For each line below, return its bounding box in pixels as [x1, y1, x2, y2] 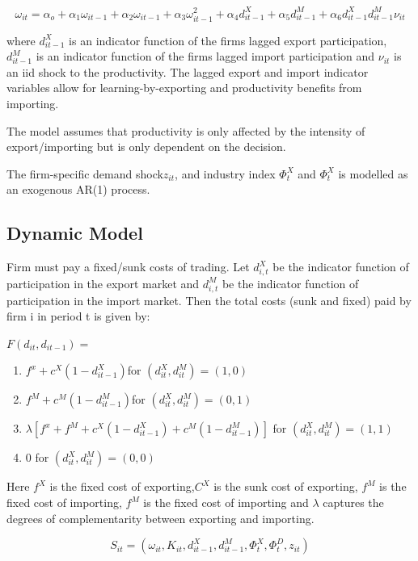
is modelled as [338, 165, 408, 182]
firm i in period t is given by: [6, 308, 150, 324]
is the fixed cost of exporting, [49, 478, 195, 495]
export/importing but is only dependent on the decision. [6, 138, 286, 155]
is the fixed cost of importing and [143, 494, 309, 511]
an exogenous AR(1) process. [6, 181, 150, 198]
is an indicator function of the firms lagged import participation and [36, 48, 375, 65]
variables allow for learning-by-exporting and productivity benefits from [6, 79, 362, 96]
